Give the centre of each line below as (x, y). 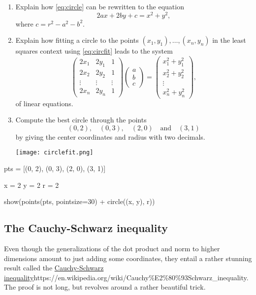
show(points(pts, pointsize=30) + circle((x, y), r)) (80, 201)
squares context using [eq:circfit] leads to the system (94, 51)
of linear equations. (44, 103)
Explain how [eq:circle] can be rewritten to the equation (100, 6)
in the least (229, 40)
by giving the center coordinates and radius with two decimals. (110, 136)
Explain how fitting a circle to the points (77, 40)
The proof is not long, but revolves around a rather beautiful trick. (105, 287)
